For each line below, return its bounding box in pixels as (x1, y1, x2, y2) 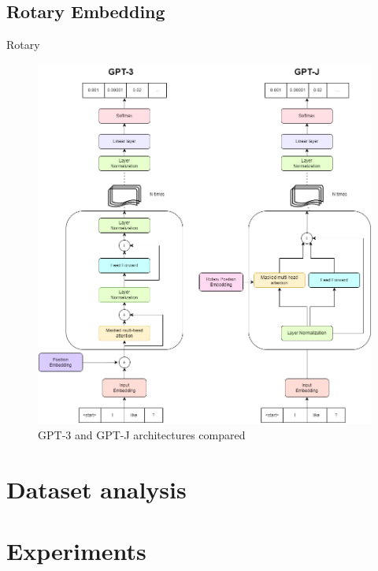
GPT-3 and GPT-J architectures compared (38, 426, 246, 442)
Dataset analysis (6, 472, 187, 505)
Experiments (6, 534, 146, 566)
